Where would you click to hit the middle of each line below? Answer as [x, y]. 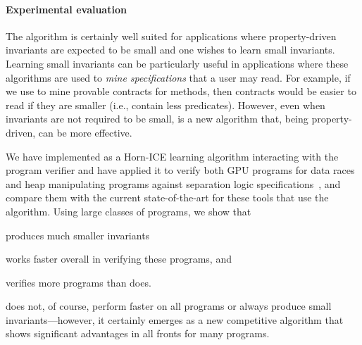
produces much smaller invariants [78, 235]
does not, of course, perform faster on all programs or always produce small [169, 306]
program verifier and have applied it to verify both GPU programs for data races [180, 170]
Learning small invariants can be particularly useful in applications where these [177, 63]
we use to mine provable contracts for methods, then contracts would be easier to [181, 91]
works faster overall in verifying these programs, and [119, 259]
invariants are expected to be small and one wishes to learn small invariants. [170, 50]
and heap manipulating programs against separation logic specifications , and [173, 183]
